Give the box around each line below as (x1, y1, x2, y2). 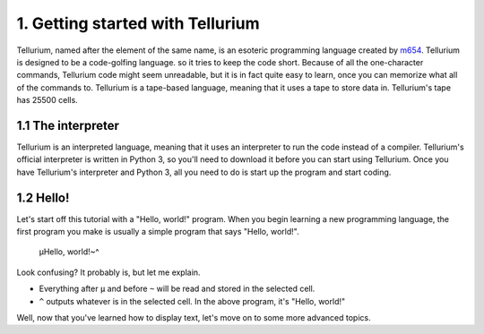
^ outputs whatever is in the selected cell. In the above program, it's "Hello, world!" (39, 295, 346, 306)
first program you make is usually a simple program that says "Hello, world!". (16, 227, 299, 237)
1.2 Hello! (16, 190, 70, 205)
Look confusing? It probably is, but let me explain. (16, 267, 201, 278)
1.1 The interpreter (16, 117, 120, 133)
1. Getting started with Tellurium (16, 13, 260, 33)
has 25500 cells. (16, 95, 78, 106)
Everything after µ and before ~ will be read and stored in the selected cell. (39, 283, 315, 295)
